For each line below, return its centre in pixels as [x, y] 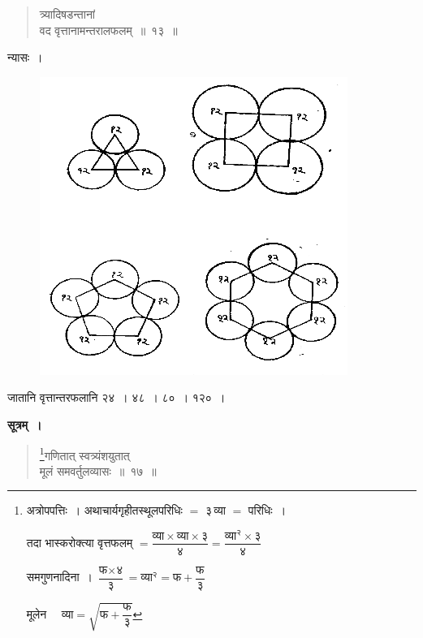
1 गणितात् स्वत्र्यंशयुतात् [84, 454]
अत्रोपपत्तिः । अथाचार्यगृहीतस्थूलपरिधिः [104, 510]
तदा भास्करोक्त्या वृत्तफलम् [80, 542]
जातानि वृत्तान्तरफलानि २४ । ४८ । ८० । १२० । [117, 397]
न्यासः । [25, 57]
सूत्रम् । [25, 424]
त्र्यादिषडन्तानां [67, 14]
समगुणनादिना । [60, 577]
